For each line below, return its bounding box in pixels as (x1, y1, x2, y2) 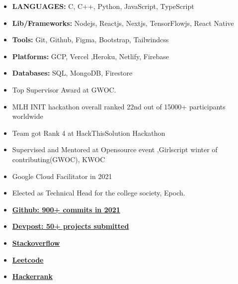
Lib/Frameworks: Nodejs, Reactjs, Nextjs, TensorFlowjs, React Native (12, 17, 234, 28)
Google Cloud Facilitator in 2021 (12, 171, 112, 181)
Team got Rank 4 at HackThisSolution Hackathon (12, 127, 165, 138)
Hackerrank (12, 271, 53, 282)
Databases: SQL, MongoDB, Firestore (12, 68, 133, 78)
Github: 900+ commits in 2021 (12, 204, 120, 214)
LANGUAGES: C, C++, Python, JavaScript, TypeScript (12, 1, 194, 11)
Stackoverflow (12, 237, 60, 248)
